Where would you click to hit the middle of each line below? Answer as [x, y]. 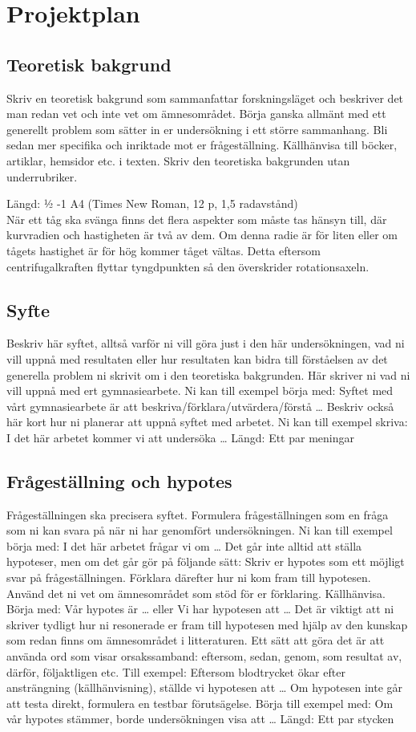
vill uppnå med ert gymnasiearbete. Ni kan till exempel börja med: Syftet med [200, 390]
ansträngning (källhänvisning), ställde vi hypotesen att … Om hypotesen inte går [205, 687]
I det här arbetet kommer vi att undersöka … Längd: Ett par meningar [180, 437]
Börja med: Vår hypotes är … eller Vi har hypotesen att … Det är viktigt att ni [200, 609]
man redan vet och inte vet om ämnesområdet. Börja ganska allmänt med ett [196, 114]
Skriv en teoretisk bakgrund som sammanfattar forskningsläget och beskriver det [205, 98]
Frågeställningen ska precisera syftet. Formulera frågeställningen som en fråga [198, 514]
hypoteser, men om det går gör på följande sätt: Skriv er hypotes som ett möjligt [206, 561]
